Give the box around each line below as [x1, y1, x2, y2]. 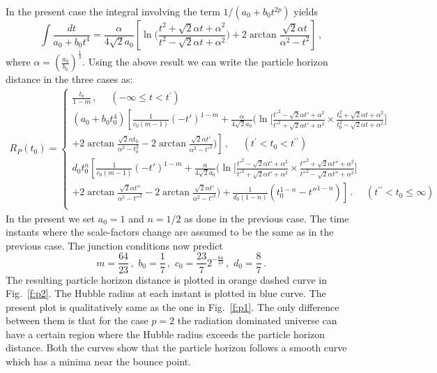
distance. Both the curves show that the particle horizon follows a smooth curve [6, 340, 347, 355]
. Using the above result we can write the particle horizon [82, 54, 328, 69]
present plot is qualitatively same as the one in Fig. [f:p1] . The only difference [6, 299, 339, 314]
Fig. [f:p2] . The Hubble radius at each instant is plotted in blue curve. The [6, 286, 326, 300]
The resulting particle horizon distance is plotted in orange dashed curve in [6, 272, 327, 287]
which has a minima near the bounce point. [6, 354, 192, 369]
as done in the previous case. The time [184, 211, 349, 225]
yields [293, 4, 318, 18]
